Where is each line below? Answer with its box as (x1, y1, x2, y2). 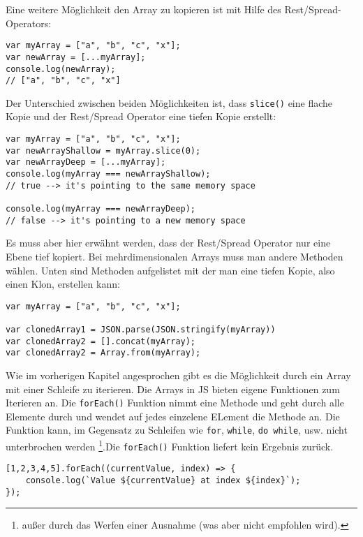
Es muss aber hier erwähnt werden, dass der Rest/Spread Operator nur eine (6, 235, 331, 250)
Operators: (6, 15, 52, 30)
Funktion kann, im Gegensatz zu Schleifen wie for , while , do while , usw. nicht (6, 422, 348, 437)
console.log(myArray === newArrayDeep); (6, 204, 196, 214)
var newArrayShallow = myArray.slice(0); (6, 145, 201, 156)
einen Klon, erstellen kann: (6, 277, 120, 291)
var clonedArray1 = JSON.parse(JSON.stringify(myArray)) (6, 325, 276, 334)
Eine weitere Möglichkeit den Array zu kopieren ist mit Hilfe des (6, 2, 281, 16)
